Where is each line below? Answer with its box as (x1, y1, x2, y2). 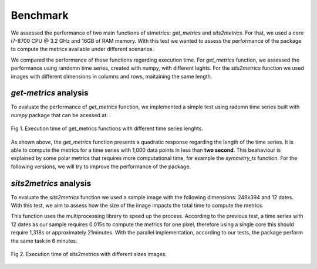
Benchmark (11, 9, 69, 22)
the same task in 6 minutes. (11, 237, 77, 244)
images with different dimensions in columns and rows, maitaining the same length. (11, 73, 213, 80)
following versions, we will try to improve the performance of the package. (11, 163, 191, 170)
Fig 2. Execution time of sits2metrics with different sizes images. (11, 251, 167, 257)
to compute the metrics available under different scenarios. (11, 46, 154, 53)
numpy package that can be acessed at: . (11, 111, 111, 118)
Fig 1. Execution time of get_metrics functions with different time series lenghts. (11, 125, 204, 132)
